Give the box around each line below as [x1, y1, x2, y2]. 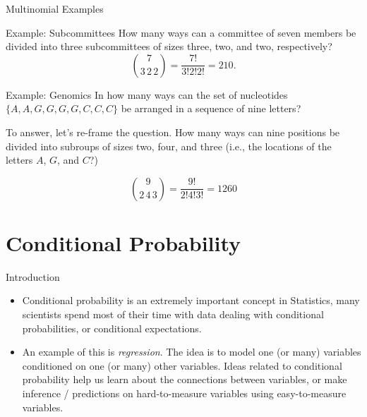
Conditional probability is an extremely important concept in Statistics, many [22, 293, 360, 308]
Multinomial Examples [6, 1, 104, 16]
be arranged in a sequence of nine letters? [121, 101, 301, 116]
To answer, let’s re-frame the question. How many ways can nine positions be [6, 124, 340, 139]
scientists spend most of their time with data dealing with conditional [22, 307, 324, 322]
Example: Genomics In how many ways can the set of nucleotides [6, 87, 288, 102]
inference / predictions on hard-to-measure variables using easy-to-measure [22, 386, 347, 401]
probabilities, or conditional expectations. [22, 320, 202, 335]
